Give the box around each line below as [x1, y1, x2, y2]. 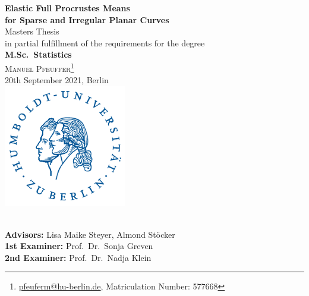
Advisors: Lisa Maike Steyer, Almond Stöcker [5, 228, 175, 240]
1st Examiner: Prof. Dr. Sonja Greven [5, 240, 153, 252]
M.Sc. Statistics [5, 48, 72, 61]
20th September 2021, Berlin [5, 74, 109, 86]
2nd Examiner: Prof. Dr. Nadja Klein [5, 251, 152, 263]
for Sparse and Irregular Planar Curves [5, 13, 169, 26]
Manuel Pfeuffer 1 [5, 60, 74, 74]
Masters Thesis [5, 25, 59, 37]
